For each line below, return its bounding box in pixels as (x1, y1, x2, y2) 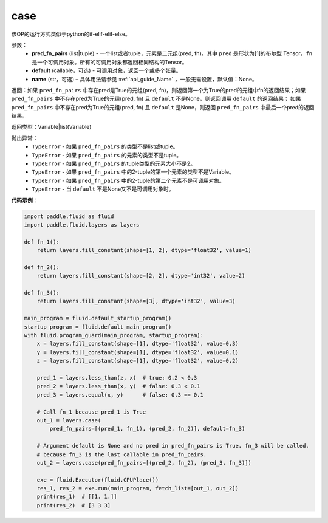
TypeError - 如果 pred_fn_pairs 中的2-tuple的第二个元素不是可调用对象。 (32, 177, 225, 184)
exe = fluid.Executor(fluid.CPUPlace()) (36, 476, 159, 483)
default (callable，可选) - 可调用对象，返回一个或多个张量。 (32, 67, 182, 74)
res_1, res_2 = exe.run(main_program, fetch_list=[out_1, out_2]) (36, 485, 239, 492)
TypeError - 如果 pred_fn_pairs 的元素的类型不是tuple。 (32, 151, 182, 159)
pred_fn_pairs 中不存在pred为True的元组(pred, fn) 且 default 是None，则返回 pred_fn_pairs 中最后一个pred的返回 (11, 103, 315, 111)
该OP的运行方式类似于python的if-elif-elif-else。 (11, 30, 131, 38)
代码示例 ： (11, 196, 38, 203)
